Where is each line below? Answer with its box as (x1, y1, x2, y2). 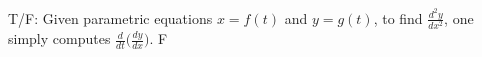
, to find (373, 7, 423, 28)
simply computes (8, 28, 111, 49)
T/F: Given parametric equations (8, 7, 213, 28)
